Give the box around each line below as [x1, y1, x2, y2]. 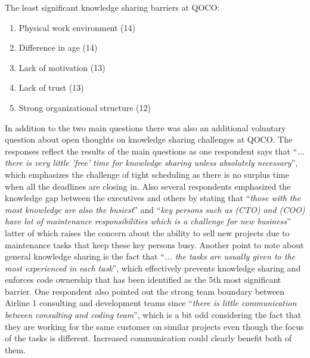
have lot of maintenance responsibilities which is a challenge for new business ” [5, 215, 291, 227]
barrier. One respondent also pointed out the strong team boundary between [5, 285, 285, 297]
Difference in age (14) [18, 41, 98, 54]
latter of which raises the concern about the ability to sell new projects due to [5, 226, 290, 239]
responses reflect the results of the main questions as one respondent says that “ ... [5, 144, 305, 157]
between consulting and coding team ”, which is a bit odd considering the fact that [5, 308, 302, 321]
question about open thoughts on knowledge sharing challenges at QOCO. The [5, 133, 293, 146]
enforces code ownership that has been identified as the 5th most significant [5, 273, 281, 286]
